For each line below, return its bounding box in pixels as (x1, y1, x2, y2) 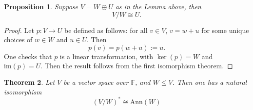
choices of (4, 34, 33, 45)
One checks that (4, 51, 52, 61)
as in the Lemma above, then (115, 1, 201, 11)
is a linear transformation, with (59, 51, 154, 61)
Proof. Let (4, 25, 34, 35)
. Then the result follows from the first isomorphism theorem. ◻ (40, 61, 233, 71)
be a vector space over (63, 77, 129, 87)
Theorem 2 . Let (4, 77, 55, 87)
